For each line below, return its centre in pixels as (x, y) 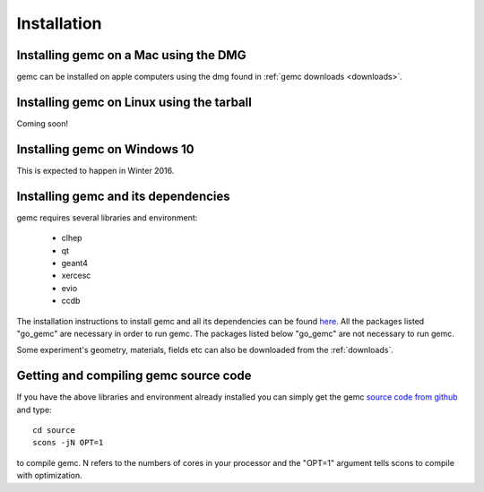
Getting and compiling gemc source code (134, 376)
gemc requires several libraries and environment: (107, 217)
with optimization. (49, 476)
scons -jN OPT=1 (68, 443)
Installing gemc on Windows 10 (105, 149)
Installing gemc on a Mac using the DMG (131, 55)
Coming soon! (43, 123)
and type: (35, 410)
